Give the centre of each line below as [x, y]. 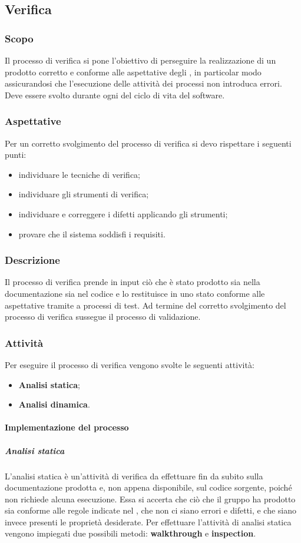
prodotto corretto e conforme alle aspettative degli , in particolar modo [133, 72]
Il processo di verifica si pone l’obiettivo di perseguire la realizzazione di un [140, 60]
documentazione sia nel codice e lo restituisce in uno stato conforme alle [135, 293]
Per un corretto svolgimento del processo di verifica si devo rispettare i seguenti [148, 143]
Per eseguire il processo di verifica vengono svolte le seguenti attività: [130, 364]
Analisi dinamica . [54, 404]
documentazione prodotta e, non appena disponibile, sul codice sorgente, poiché [148, 487]
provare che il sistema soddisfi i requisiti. [92, 234]
